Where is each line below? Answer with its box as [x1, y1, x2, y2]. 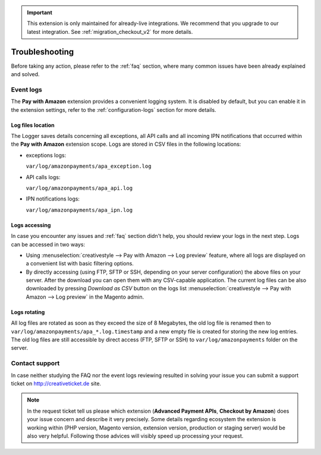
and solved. [11, 71, 40, 78]
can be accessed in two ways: [11, 241, 86, 248]
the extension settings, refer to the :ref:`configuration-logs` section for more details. [11, 106, 216, 113]
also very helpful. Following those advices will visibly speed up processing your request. [27, 432, 244, 440]
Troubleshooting [11, 46, 74, 57]
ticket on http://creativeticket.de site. [11, 379, 101, 387]
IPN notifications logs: [26, 195, 80, 202]
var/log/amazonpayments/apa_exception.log [26, 163, 152, 170]
